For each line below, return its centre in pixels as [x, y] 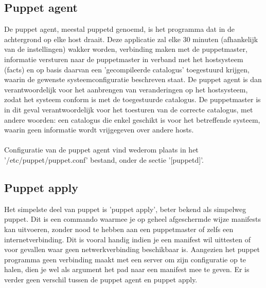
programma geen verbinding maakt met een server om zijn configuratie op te [125, 259]
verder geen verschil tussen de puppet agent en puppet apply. [101, 279]
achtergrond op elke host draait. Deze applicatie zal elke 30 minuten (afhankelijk [131, 39]
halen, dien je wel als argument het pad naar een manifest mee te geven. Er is [127, 269]
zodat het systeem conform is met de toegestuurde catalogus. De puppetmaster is [132, 99]
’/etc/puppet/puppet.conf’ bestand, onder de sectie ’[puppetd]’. [104, 159]
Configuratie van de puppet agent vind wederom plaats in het [101, 150]
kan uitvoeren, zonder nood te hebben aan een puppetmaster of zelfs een [119, 229]
